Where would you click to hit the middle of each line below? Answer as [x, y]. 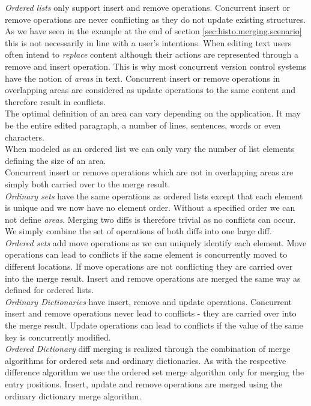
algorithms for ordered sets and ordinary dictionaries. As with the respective [146, 360]
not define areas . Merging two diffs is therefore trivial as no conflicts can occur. [150, 219]
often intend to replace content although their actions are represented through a [152, 54]
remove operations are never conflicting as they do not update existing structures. [155, 19]
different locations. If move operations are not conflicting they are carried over [149, 266]
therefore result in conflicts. [55, 101]
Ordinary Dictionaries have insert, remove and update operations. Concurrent [148, 301]
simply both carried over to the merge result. [88, 183]
